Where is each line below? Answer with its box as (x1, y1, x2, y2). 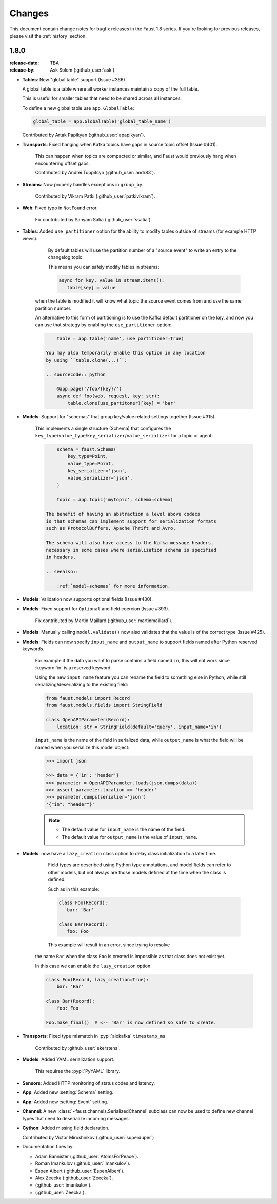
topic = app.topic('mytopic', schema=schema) (56, 497, 173, 503)
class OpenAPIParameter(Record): (46, 717, 130, 722)
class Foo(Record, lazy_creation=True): (46, 977, 149, 982)
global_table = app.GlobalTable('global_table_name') (33, 118, 171, 125)
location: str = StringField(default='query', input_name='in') (56, 724, 222, 730)
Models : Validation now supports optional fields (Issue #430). (22, 596, 153, 603)
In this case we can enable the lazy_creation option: (35, 963, 152, 969)
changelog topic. (48, 254, 84, 260)
